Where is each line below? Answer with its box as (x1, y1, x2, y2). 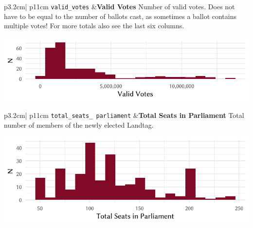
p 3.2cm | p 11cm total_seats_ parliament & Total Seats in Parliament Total (4, 110, 244, 120)
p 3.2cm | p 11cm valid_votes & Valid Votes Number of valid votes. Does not (4, 1, 235, 11)
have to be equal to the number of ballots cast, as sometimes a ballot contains (4, 11, 237, 21)
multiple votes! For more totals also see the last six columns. (4, 20, 184, 31)
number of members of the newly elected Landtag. (4, 119, 154, 130)
